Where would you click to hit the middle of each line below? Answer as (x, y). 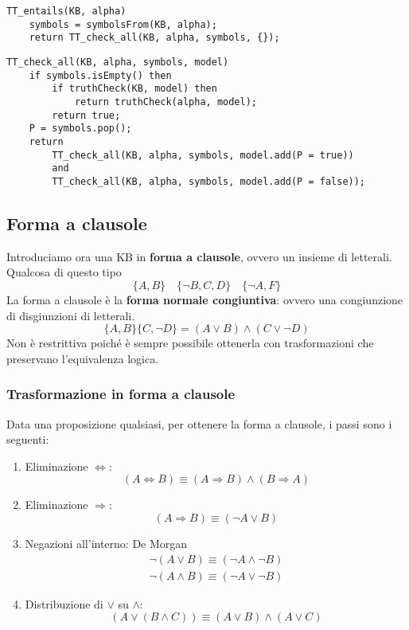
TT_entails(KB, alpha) (66, 11)
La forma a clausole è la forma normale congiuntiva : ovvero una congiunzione (205, 299)
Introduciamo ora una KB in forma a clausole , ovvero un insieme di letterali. (199, 256)
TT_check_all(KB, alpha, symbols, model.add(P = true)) (203, 155)
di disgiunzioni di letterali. (71, 315)
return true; (86, 115)
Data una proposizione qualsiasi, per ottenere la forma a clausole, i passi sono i (199, 423)
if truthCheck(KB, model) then (134, 89)
